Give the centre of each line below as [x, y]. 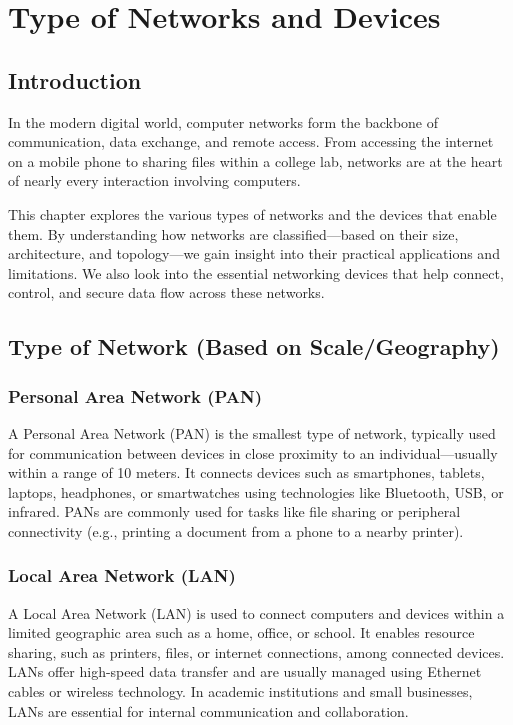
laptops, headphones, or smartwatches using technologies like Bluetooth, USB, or [256, 491]
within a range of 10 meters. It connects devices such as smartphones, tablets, [246, 472]
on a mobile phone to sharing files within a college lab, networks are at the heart [255, 160]
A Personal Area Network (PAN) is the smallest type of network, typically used [252, 432]
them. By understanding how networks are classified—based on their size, [233, 233]
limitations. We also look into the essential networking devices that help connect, [256, 272]
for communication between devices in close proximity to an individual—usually [253, 452]
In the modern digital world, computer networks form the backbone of [223, 121]
